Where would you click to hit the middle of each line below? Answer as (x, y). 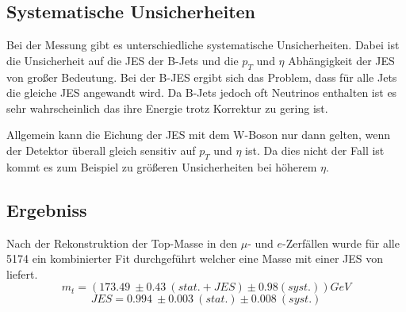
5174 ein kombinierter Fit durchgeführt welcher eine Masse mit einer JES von (195, 258)
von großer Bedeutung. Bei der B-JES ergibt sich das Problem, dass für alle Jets (202, 77)
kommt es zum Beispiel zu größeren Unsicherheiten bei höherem (162, 166)
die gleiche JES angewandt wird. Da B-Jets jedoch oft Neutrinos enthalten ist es (202, 92)
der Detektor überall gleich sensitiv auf (101, 150)
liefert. (22, 273)
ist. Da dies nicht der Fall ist (315, 150)
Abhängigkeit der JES (341, 60)
